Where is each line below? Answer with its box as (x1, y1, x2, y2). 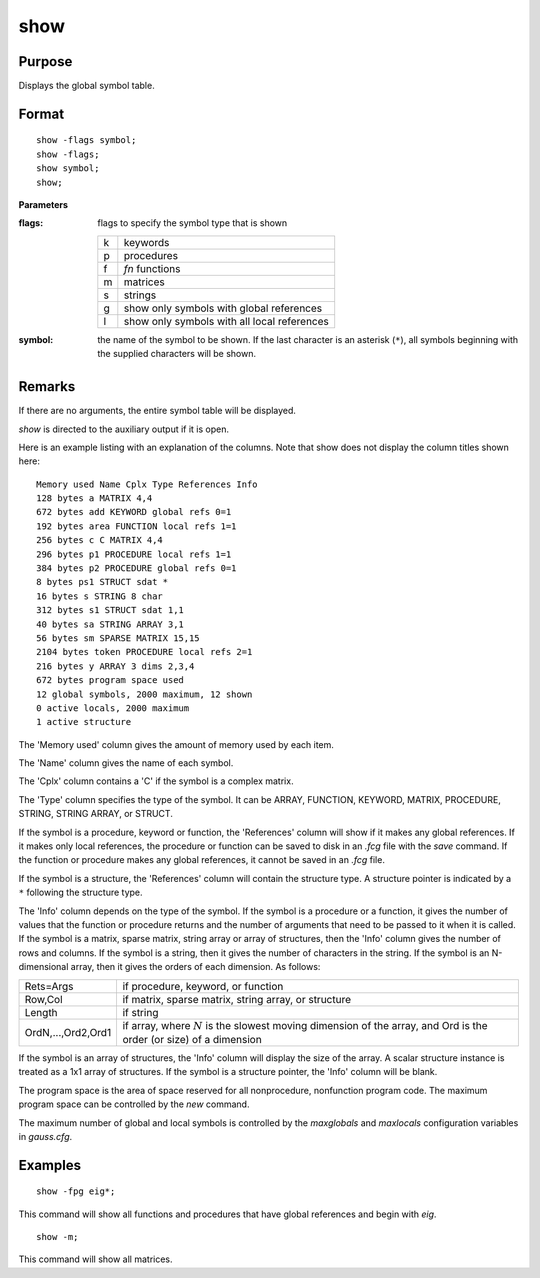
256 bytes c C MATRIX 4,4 (36, 535, 164, 546)
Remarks (18, 378, 76, 395)
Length (24, 1005, 59, 1019)
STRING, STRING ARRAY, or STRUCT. (18, 808, 174, 820)
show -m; (36, 1231, 79, 1243)
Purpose (18, 53, 73, 70)
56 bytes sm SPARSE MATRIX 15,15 (36, 632, 200, 644)
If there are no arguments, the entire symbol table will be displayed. (18, 405, 297, 417)
